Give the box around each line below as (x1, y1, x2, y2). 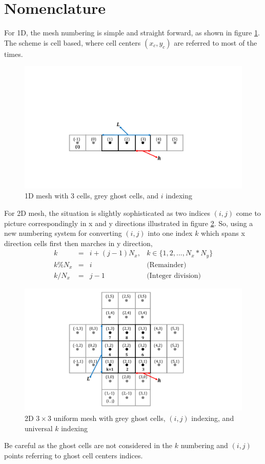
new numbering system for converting (4, 228, 122, 238)
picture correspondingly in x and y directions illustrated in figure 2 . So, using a (4, 217, 253, 228)
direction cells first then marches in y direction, (4, 237, 153, 248)
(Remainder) (147, 261, 187, 269)
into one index (148, 228, 193, 238)
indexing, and (191, 413, 234, 423)
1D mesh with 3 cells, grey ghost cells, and (25, 190, 159, 201)
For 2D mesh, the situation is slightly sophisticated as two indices (4, 208, 210, 218)
